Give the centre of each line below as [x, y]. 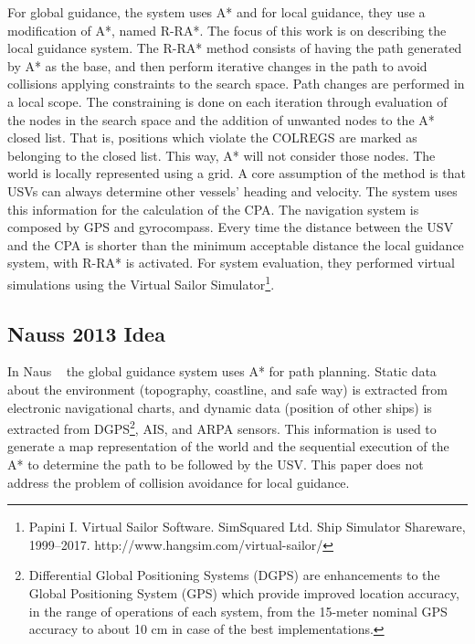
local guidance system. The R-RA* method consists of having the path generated [235, 48]
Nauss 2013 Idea [86, 333]
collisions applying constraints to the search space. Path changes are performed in [236, 84]
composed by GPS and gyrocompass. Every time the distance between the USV [231, 227]
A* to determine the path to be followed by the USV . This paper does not [216, 464]
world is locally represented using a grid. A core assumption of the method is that [237, 173]
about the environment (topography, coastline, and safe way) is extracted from [227, 389]
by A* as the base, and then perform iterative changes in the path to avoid [217, 65]
